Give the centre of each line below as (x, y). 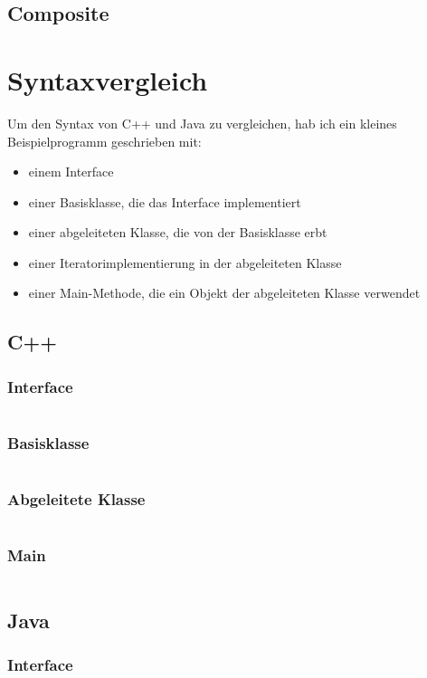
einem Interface (71, 172)
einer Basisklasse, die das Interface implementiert (165, 201)
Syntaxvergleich (108, 79)
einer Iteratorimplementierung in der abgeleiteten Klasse (185, 262)
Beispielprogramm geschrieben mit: (104, 141)
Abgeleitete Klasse (76, 499)
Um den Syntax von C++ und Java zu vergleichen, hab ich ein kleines (202, 123)
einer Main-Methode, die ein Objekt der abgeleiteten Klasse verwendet (224, 293)
